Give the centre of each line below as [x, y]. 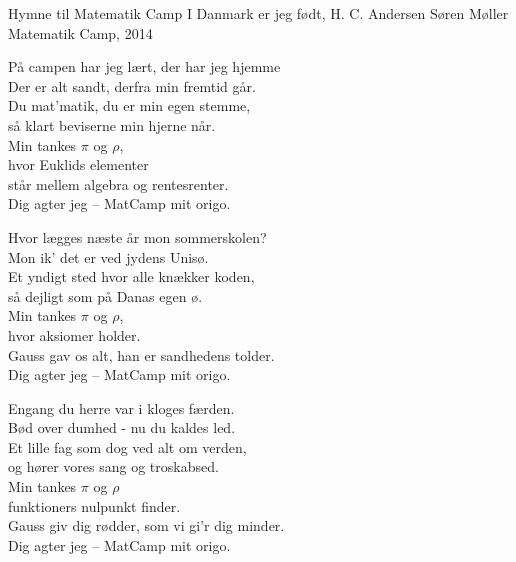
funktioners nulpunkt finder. [94, 505]
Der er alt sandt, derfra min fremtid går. [132, 85]
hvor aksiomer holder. [74, 334]
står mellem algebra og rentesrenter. [118, 183]
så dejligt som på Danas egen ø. [105, 295]
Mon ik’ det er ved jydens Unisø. [108, 256]
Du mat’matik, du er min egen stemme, [129, 105]
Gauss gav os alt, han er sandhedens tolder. [141, 354]
